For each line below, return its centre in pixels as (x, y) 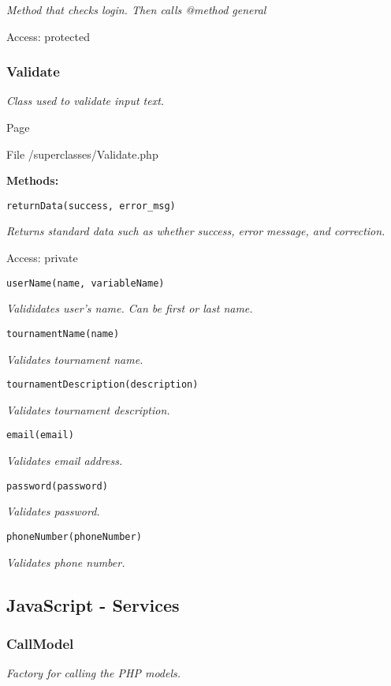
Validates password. (53, 511)
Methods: (33, 180)
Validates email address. (65, 461)
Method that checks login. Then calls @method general (136, 9)
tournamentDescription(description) (102, 385)
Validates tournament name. (75, 359)
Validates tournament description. (88, 409)
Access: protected (48, 36)
